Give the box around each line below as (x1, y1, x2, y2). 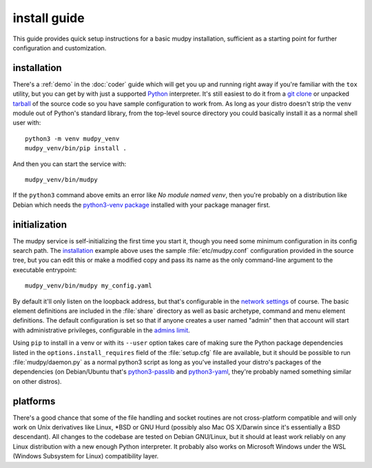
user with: (12, 119, 41, 127)
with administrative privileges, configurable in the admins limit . (12, 326, 191, 334)
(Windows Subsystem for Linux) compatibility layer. (12, 452, 159, 460)
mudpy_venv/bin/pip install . (25, 145, 127, 152)
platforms (12, 395, 56, 407)
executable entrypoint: (12, 265, 77, 274)
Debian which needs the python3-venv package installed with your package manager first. (12, 201, 271, 209)
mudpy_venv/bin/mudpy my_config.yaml (25, 282, 153, 289)
